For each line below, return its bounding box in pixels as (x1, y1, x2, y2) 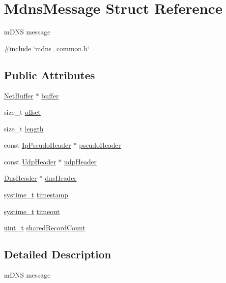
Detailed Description (4, 247, 112, 262)
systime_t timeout (4, 206, 60, 216)
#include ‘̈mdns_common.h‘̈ (4, 43, 89, 53)
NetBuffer (4, 90, 33, 100)
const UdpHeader (4, 156, 56, 166)
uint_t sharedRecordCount (4, 222, 85, 233)
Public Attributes (4, 67, 95, 82)
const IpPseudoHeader (4, 140, 71, 150)
